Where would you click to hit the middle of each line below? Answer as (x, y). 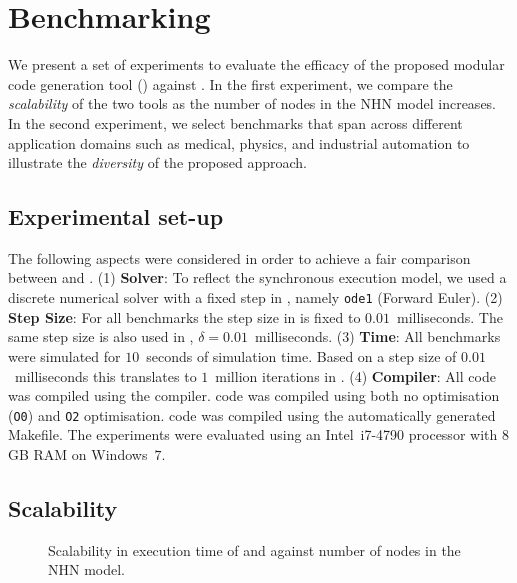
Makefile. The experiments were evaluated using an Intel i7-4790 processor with (253, 434)
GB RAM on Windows (78, 453)
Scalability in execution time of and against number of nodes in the (254, 549)
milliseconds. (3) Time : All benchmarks (377, 336)
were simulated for (64, 355)
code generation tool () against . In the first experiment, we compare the (230, 83)
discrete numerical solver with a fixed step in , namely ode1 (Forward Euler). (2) (255, 297)
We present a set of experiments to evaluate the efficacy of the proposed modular (256, 64)
